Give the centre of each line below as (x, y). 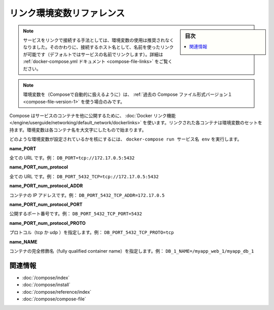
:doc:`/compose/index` (46, 278)
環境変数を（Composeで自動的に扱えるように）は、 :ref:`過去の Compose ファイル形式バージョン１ (128, 94)
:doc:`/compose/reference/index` (57, 292)
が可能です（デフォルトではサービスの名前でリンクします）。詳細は (93, 54)
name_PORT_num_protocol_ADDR (46, 186)
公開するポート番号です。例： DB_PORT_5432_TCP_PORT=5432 (76, 214)
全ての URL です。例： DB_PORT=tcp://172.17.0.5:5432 (72, 158)
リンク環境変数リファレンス (67, 13)
